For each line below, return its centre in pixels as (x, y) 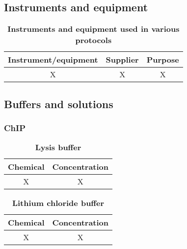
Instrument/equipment (53, 60)
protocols (93, 40)
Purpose (163, 60)
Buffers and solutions (59, 103)
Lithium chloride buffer (58, 203)
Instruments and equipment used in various (93, 29)
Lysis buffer (58, 147)
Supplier (122, 60)
